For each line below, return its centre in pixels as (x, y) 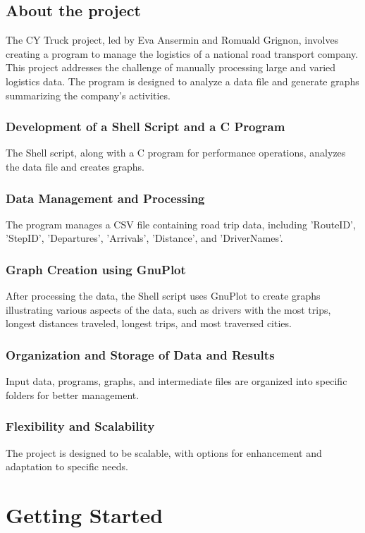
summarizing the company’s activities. (88, 95)
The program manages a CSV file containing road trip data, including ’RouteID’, (181, 224)
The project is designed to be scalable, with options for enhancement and (164, 452)
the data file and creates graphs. (75, 166)
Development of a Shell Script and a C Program (146, 127)
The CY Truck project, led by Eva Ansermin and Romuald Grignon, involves (172, 40)
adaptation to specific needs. (67, 466)
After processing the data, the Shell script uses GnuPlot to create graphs (163, 296)
